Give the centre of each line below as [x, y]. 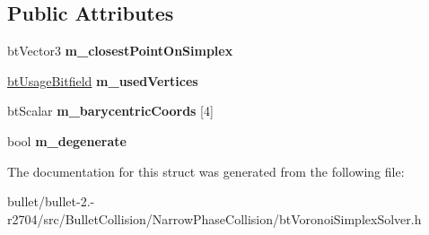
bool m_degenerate [67, 140]
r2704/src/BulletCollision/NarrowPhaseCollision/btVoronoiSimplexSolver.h [214, 218]
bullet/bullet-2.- [51, 201]
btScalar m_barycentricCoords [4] [110, 111]
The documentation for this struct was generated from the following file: [206, 171]
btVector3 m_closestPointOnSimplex [120, 51]
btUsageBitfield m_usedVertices [103, 80]
